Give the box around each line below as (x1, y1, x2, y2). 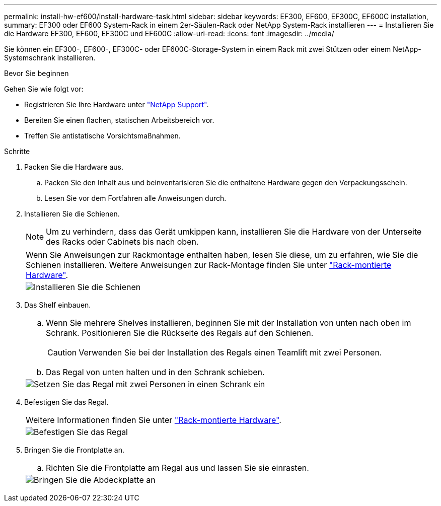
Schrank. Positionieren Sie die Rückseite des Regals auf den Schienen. (46, 328, 314, 338)
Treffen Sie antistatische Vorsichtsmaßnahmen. (24, 131, 181, 140)
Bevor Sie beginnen (4, 69, 69, 78)
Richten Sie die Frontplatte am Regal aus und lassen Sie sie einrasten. (46, 463, 309, 473)
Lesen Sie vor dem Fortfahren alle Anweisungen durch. (44, 194, 227, 202)
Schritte (4, 147, 30, 156)
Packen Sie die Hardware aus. (24, 163, 123, 171)
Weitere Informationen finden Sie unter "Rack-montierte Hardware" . (26, 415, 281, 425)
